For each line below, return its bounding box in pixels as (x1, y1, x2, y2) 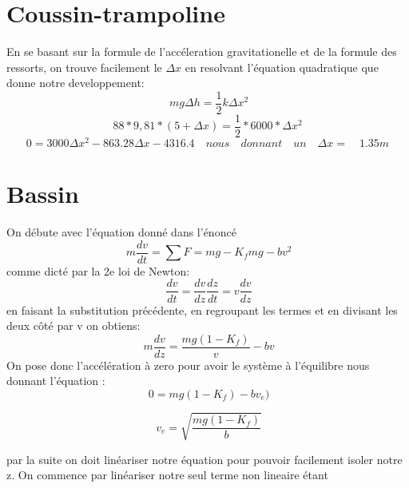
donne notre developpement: (6, 74, 145, 91)
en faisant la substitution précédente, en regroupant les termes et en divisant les (6, 301, 398, 318)
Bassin (6, 177, 79, 210)
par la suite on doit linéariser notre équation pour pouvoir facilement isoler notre (6, 450, 403, 467)
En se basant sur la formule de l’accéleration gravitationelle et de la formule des (6, 43, 397, 60)
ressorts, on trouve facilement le (6, 58, 162, 75)
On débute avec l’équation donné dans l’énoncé (6, 224, 236, 240)
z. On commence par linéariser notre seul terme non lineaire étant (6, 466, 328, 483)
